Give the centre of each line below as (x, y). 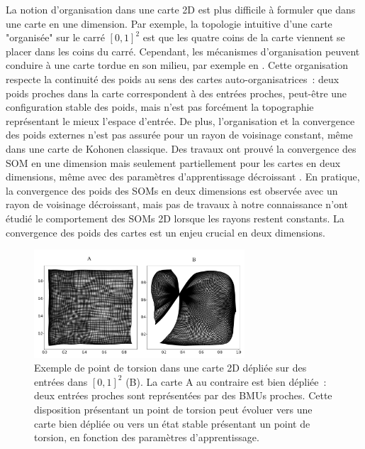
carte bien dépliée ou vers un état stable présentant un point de (172, 423)
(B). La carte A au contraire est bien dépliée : (226, 381)
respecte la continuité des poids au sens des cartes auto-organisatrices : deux (173, 79)
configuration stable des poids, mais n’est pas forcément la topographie (160, 107)
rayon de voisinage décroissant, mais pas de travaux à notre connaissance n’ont (177, 204)
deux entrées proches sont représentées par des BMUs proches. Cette (183, 395)
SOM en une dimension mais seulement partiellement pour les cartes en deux (173, 162)
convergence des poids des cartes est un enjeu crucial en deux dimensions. (165, 232)
